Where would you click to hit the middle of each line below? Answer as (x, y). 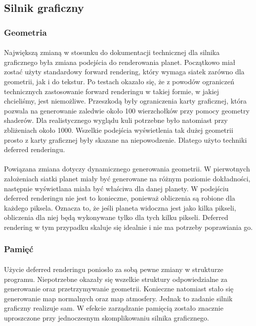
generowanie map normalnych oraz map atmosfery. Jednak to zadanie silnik (118, 298)
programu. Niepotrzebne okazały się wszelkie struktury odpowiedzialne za (116, 279)
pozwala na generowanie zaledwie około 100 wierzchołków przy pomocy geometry (127, 110)
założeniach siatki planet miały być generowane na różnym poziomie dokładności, (127, 178)
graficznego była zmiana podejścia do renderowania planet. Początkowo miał (120, 62)
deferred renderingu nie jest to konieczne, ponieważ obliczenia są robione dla (120, 198)
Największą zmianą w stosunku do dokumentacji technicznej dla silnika (112, 52)
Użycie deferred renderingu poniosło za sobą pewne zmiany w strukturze (114, 269)
